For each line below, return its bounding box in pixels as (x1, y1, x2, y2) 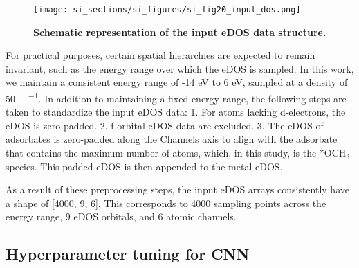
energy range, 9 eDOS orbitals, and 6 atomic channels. (6, 209, 237, 224)
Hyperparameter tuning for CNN (6, 243, 250, 265)
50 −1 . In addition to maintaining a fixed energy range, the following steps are (6, 89, 347, 105)
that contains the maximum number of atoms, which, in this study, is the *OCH (6, 145, 347, 160)
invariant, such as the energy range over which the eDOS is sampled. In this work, (6, 61, 354, 75)
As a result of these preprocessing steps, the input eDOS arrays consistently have (6, 182, 349, 197)
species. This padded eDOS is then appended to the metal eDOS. (6, 159, 283, 173)
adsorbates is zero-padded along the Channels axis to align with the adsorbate (6, 132, 338, 146)
